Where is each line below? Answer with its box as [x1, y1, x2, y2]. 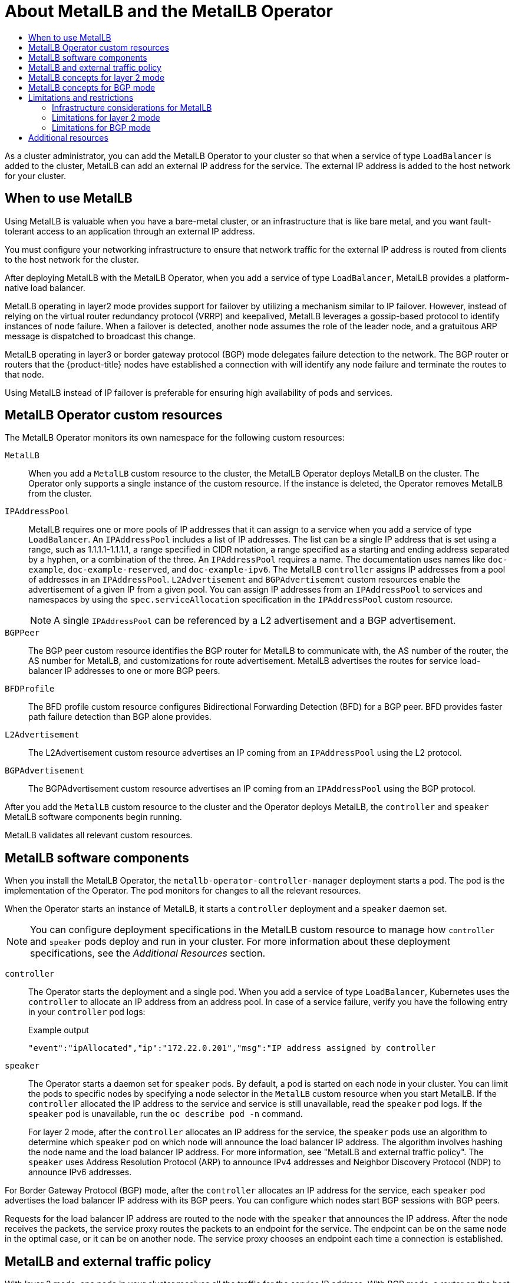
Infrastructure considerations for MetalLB [52, 102, 212, 113]
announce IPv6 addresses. [28, 1167, 132, 1178]
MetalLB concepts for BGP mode [28, 82, 156, 92]
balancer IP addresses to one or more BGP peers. [28, 666, 220, 676]
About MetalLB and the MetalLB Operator [5, 1, 333, 21]
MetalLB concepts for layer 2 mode [28, 72, 165, 82]
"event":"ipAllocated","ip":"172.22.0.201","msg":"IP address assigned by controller [28, 1043, 436, 1053]
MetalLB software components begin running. [5, 812, 182, 822]
